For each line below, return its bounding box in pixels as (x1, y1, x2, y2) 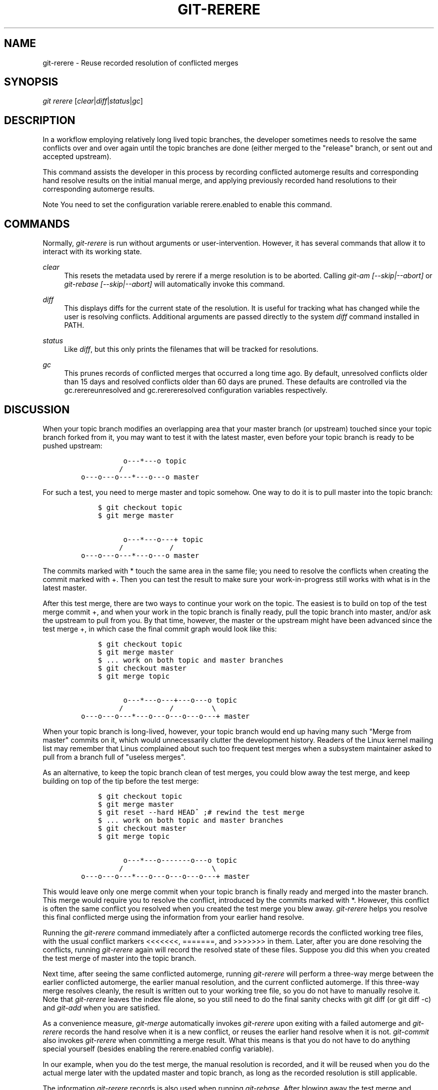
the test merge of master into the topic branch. (42, 953, 196, 962)
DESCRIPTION (4, 114, 75, 127)
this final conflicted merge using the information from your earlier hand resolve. (42, 912, 304, 921)
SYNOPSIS (4, 76, 58, 89)
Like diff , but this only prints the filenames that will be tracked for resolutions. (64, 345, 318, 354)
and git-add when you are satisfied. (42, 1003, 160, 1012)
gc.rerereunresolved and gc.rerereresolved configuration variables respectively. (64, 386, 327, 395)
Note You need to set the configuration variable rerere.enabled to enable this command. (42, 200, 332, 209)
